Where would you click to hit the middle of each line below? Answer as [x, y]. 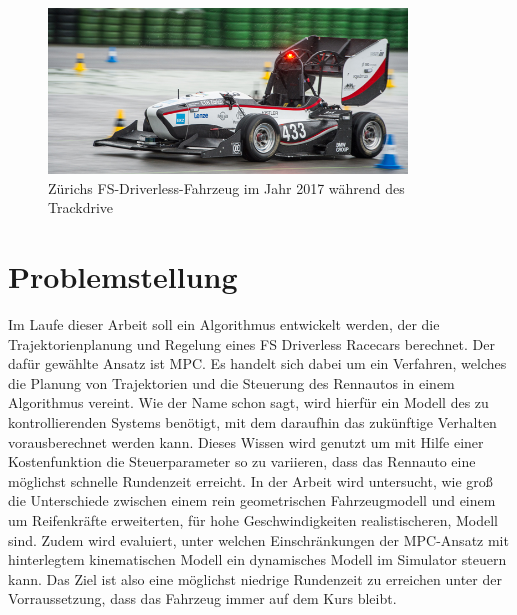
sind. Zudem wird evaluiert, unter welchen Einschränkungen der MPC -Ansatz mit [258, 539]
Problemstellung [123, 276]
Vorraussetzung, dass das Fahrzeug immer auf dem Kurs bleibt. [202, 598]
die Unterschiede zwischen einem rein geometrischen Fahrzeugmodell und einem [252, 500]
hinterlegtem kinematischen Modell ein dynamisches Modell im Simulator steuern [257, 559]
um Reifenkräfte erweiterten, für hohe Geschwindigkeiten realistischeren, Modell [253, 519]
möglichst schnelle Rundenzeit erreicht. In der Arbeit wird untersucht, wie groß [250, 480]
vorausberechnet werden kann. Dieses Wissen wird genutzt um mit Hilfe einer [246, 441]
